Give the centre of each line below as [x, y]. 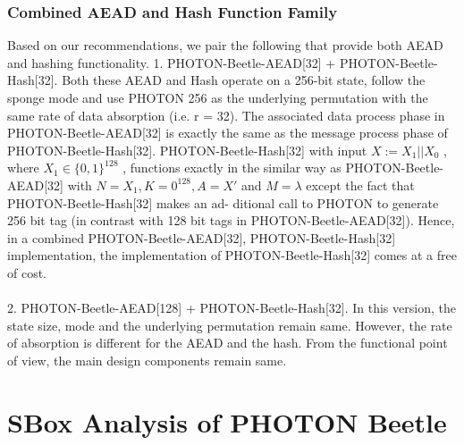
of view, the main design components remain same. [147, 360]
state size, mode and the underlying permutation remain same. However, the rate [230, 325]
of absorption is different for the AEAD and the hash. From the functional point [228, 343]
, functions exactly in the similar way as [232, 168]
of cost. [27, 272]
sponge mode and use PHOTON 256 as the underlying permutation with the [218, 97]
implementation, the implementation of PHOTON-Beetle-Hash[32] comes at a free [232, 255]
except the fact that [360, 185]
